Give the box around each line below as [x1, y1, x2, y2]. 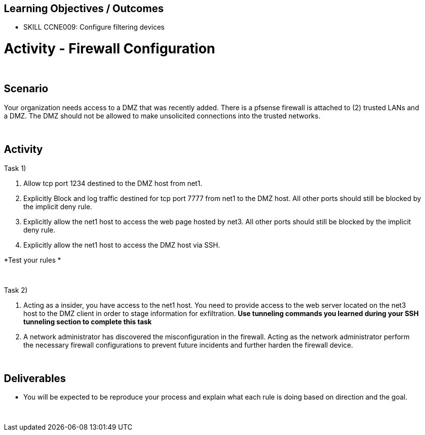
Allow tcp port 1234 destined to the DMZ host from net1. [23, 179, 203, 187]
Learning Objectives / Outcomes [4, 2, 164, 15]
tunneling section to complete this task [23, 317, 152, 326]
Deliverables [4, 372, 66, 385]
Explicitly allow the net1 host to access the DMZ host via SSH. [23, 240, 221, 249]
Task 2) [4, 285, 28, 294]
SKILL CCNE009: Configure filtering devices [23, 23, 165, 32]
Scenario [4, 83, 49, 95]
